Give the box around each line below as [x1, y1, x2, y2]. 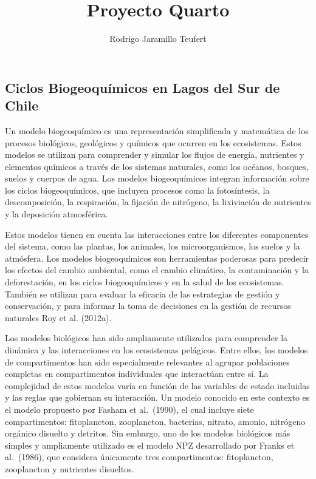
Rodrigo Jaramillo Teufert [109, 32, 207, 45]
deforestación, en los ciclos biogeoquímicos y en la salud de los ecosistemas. [5, 276, 284, 288]
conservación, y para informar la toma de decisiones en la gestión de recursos [5, 299, 291, 312]
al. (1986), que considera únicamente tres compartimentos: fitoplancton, [5, 450, 273, 463]
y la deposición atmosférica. [5, 208, 108, 220]
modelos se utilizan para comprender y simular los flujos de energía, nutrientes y [5, 148, 304, 161]
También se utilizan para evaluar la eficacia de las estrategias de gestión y [5, 287, 280, 300]
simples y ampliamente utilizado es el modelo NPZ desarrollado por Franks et [5, 438, 295, 451]
